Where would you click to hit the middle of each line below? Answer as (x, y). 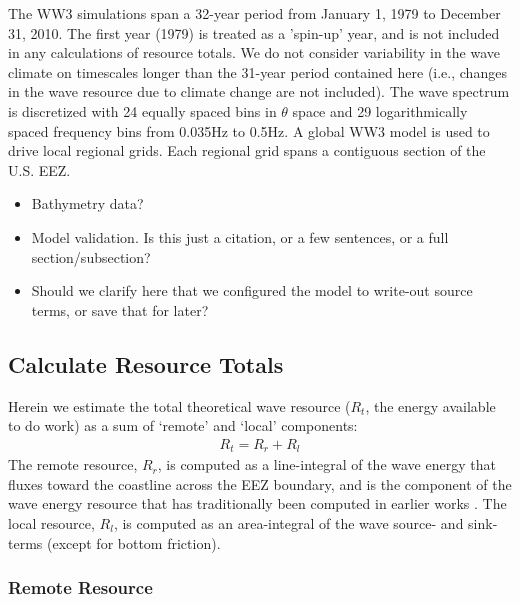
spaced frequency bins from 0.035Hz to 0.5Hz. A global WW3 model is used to (249, 130)
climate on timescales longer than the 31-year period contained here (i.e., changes (257, 71)
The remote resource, (73, 464)
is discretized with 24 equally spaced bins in (142, 110)
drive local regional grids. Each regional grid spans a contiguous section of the (247, 150)
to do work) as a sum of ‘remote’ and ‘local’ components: (183, 425)
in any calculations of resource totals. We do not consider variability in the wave (254, 52)
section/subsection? (91, 256)
